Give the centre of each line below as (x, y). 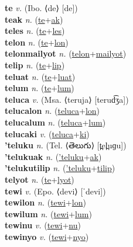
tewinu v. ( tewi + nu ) (43, 225)
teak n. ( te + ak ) (34, 19)
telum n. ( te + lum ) (40, 88)
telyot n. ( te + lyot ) (40, 179)
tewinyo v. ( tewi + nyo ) (47, 236)
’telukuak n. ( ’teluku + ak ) (53, 156)
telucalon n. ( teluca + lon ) (52, 111)
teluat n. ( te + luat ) (40, 76)
